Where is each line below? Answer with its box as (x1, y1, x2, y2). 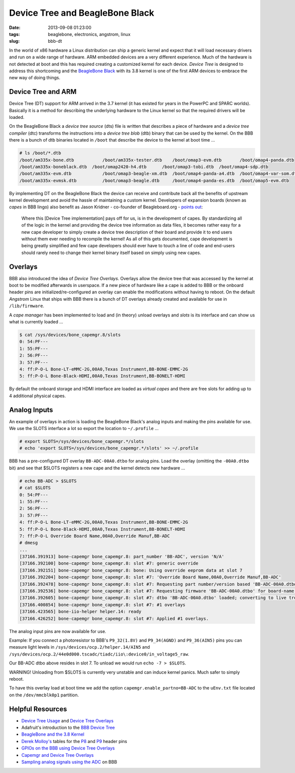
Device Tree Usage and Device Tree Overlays (21, 717, 114, 723)
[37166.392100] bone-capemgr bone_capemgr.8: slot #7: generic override (19, 561, 199, 566)
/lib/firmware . (9, 303, 44, 309)
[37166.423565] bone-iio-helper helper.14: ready (19, 609, 142, 614)
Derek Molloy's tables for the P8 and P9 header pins (21, 738, 127, 744)
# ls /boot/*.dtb (19, 150, 61, 156)
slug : (9, 38, 20, 44)
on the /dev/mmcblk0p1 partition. (9, 692, 79, 698)
